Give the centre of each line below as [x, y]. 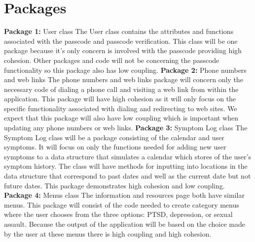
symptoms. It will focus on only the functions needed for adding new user [115, 147]
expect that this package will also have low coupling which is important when [121, 118]
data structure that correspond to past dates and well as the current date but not [127, 176]
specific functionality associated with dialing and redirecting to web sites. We [121, 108]
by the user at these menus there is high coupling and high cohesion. [108, 233]
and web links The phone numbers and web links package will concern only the [124, 79]
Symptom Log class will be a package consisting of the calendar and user [114, 137]
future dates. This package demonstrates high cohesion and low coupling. [114, 185]
